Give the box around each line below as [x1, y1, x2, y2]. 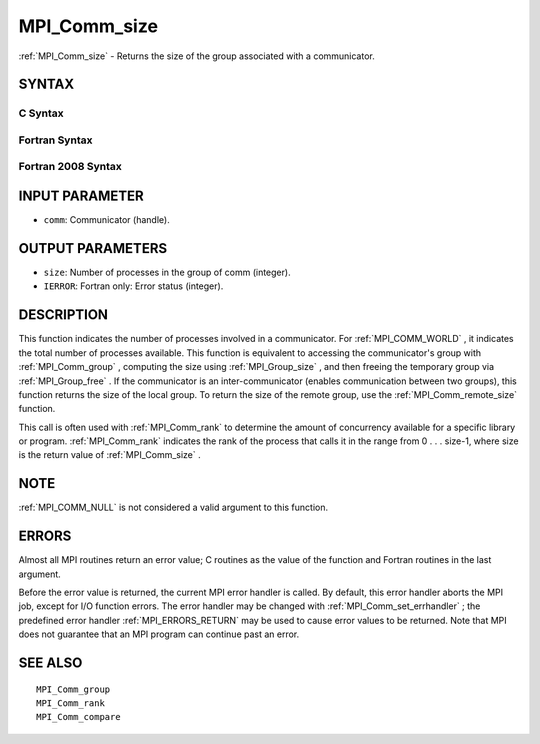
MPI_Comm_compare [36, 711, 121, 723]
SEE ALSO [18, 655, 83, 672]
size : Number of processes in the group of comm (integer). [43, 266, 291, 279]
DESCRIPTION [18, 306, 109, 324]
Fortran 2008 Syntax [18, 160, 122, 174]
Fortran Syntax [18, 133, 93, 147]
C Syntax [18, 106, 64, 120]
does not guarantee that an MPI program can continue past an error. [18, 628, 300, 640]
